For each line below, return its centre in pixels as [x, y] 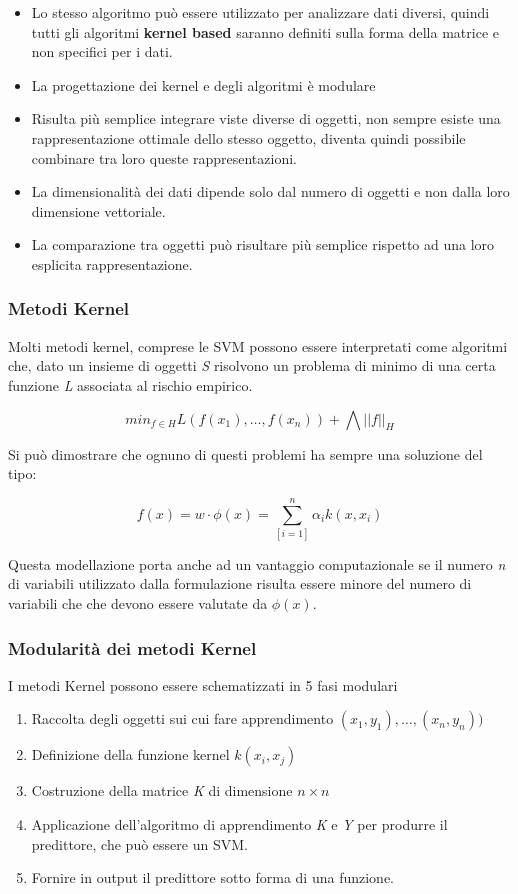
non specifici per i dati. [102, 51]
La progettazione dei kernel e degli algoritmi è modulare [203, 84]
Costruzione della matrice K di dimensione [162, 790]
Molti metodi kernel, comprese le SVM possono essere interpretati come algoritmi [258, 345]
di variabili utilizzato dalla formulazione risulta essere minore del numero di [240, 583]
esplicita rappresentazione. [112, 263]
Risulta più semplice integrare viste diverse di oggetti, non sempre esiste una [266, 118]
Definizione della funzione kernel [130, 754]
